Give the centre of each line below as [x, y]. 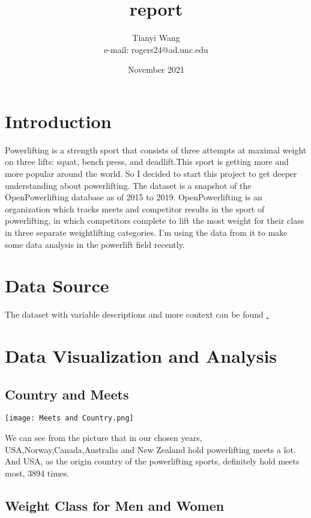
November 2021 [156, 69]
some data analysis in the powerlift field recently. [95, 244]
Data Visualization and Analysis [141, 356]
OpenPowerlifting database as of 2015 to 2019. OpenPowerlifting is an [134, 197]
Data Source [57, 285]
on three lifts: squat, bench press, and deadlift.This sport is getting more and [147, 162]
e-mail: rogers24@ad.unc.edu [156, 49]
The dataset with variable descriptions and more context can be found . [137, 314]
